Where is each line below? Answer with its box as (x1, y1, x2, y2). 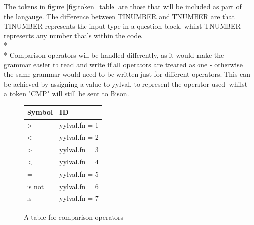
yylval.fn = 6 (59, 181, 99, 191)
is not (27, 181, 44, 191)
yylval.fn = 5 (59, 168, 99, 179)
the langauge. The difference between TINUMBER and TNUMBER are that (4, 11, 235, 21)
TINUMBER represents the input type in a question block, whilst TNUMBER (4, 21, 241, 31)
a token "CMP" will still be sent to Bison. (4, 88, 129, 98)
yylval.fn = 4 (59, 156, 99, 166)
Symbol (27, 107, 53, 117)
